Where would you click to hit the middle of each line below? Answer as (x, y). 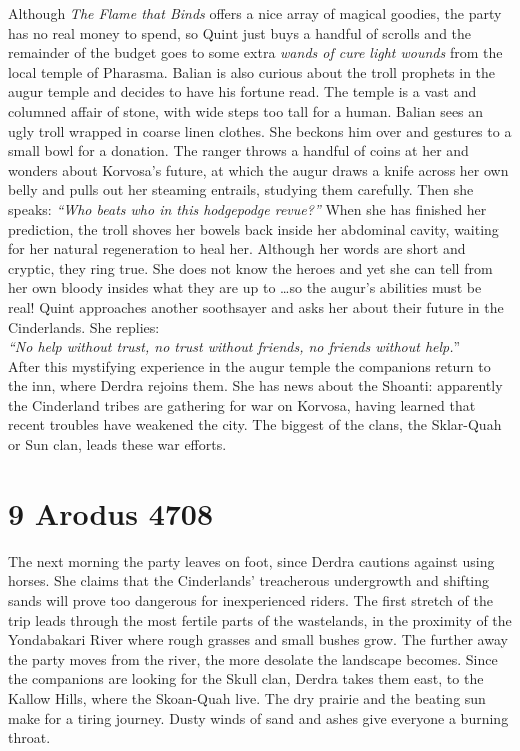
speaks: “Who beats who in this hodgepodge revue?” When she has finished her (247, 208)
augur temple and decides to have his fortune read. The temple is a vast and (242, 91)
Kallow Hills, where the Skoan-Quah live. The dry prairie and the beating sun (247, 697)
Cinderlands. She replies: (84, 326)
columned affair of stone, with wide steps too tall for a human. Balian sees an (246, 110)
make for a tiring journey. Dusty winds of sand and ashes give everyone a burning (258, 717)
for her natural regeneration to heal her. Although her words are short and (237, 248)
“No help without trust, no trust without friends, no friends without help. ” (234, 346)
